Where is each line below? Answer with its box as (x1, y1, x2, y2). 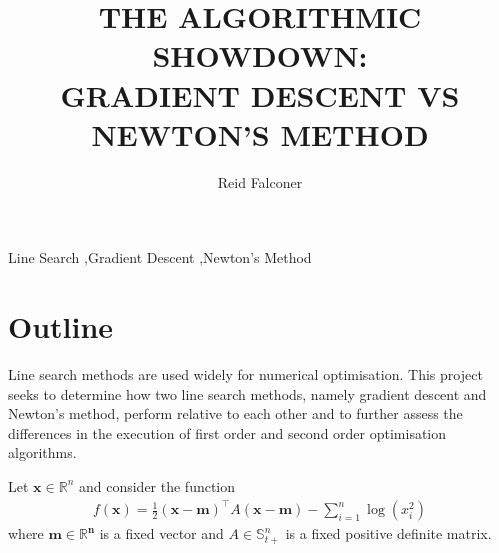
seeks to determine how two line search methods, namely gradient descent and (8, 383, 487, 404)
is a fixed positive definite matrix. (285, 523, 492, 544)
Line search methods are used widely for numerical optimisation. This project (8, 364, 483, 384)
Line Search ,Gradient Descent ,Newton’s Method (8, 247, 312, 268)
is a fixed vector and (99, 523, 224, 544)
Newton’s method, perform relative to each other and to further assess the (8, 403, 463, 424)
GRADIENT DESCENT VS (60, 74, 460, 115)
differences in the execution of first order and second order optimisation (8, 422, 447, 443)
